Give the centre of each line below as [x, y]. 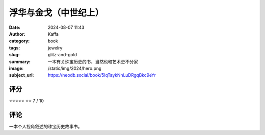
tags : [14, 48]
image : [16, 68]
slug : [14, 55]
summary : [20, 62]
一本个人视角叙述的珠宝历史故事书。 [46, 127]
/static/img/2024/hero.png [75, 68]
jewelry [55, 48]
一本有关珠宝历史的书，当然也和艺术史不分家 [93, 62]
